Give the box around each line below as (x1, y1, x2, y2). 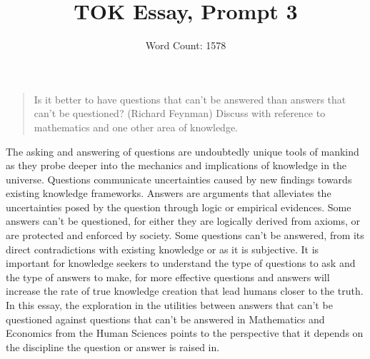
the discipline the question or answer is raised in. (6, 339, 220, 354)
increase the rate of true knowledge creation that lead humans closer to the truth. (6, 283, 364, 298)
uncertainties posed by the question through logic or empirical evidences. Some (6, 199, 351, 214)
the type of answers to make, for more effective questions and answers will (6, 269, 330, 284)
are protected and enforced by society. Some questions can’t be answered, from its (6, 228, 364, 243)
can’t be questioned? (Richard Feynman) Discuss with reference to (34, 106, 326, 121)
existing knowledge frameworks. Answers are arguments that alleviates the (6, 186, 331, 201)
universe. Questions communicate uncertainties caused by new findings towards (6, 171, 352, 186)
